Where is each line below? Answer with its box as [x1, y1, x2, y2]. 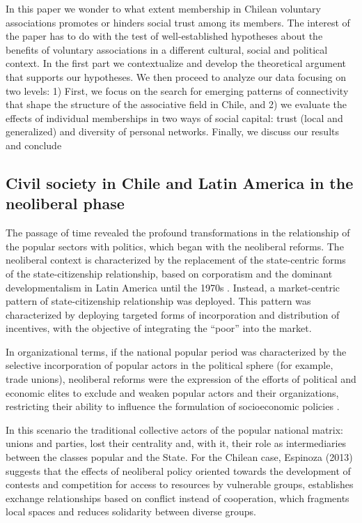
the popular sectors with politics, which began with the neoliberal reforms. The [6, 238, 344, 253]
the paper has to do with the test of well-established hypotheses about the [6, 29, 323, 43]
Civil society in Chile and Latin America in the [6, 172, 354, 193]
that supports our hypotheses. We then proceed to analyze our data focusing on [6, 69, 347, 84]
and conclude [6, 137, 62, 152]
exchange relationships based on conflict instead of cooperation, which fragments [6, 490, 349, 505]
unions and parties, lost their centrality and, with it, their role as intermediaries [6, 436, 347, 450]
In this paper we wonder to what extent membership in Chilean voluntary [6, 1, 321, 15]
